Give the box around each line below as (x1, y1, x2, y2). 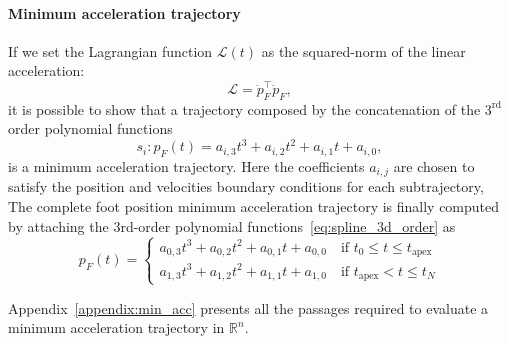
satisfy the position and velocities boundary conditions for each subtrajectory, (8, 176, 484, 197)
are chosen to (393, 155, 475, 176)
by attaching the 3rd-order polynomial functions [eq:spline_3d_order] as (8, 215, 456, 236)
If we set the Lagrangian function (8, 40, 213, 61)
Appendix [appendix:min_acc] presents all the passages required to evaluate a (8, 297, 489, 318)
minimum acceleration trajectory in (8, 317, 225, 338)
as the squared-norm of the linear (261, 40, 466, 61)
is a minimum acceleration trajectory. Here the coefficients (8, 155, 365, 176)
